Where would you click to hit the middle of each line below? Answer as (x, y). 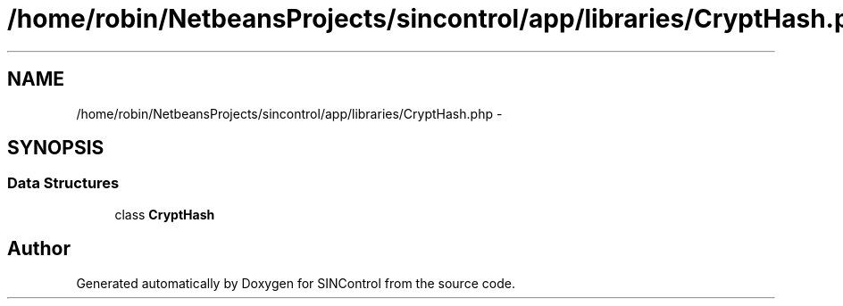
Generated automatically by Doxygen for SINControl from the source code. (296, 283)
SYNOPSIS (56, 148)
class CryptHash (165, 214)
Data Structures (63, 183)
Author (39, 249)
